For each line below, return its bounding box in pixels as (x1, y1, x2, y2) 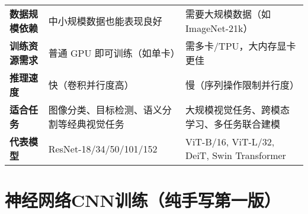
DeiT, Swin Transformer (185, 148, 286, 162)
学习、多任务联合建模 (185, 117, 281, 131)
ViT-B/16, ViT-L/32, (185, 135, 275, 148)
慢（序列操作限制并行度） (185, 78, 300, 92)
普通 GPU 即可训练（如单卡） (48, 46, 180, 60)
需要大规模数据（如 (185, 7, 271, 21)
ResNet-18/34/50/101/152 (48, 141, 158, 155)
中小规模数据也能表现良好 (48, 14, 162, 28)
